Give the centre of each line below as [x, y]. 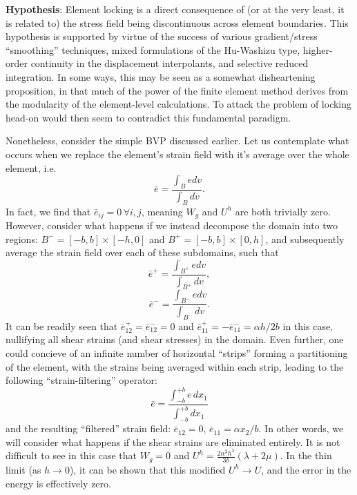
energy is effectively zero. [58, 483]
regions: [22, 239]
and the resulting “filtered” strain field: [88, 428]
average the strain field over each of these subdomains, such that [142, 252]
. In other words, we [301, 428]
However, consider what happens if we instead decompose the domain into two [172, 225]
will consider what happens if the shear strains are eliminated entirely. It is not [173, 441]
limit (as [23, 469]
